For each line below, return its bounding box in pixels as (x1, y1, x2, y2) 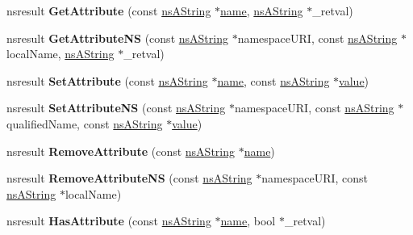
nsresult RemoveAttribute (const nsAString (6, 142, 236, 159)
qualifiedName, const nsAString (6, 115, 163, 132)
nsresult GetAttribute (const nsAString (6, 2, 211, 19)
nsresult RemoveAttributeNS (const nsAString (6, 170, 252, 187)
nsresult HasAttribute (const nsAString (6, 212, 211, 229)
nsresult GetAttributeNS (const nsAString (6, 29, 228, 46)
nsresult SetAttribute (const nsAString (6, 72, 208, 89)
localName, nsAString (6, 45, 115, 62)
